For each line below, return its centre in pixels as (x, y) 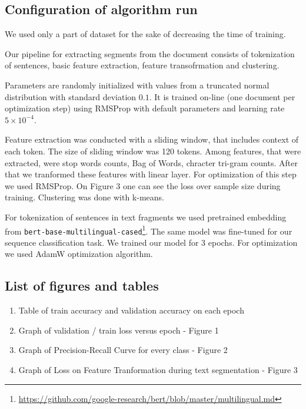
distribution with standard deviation (71, 96)
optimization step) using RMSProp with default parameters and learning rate (145, 108)
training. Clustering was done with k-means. (84, 197)
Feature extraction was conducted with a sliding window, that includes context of (152, 139)
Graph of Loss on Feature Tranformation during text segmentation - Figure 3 (158, 370)
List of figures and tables (82, 286)
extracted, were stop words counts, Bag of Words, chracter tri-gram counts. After (151, 162)
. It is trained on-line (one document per (222, 96)
